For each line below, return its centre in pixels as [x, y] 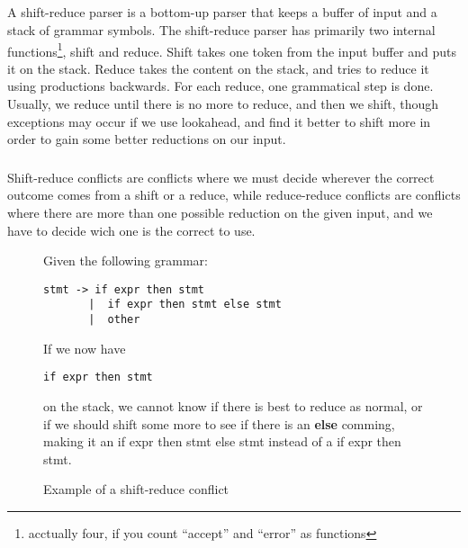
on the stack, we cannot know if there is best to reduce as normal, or [233, 405]
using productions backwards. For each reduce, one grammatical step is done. [220, 86]
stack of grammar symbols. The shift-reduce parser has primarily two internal [221, 29]
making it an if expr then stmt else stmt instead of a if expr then [222, 441]
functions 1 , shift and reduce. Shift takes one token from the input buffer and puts [232, 49]
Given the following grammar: [126, 261]
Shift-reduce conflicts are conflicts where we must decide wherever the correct [221, 177]
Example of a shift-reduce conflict [136, 489]
